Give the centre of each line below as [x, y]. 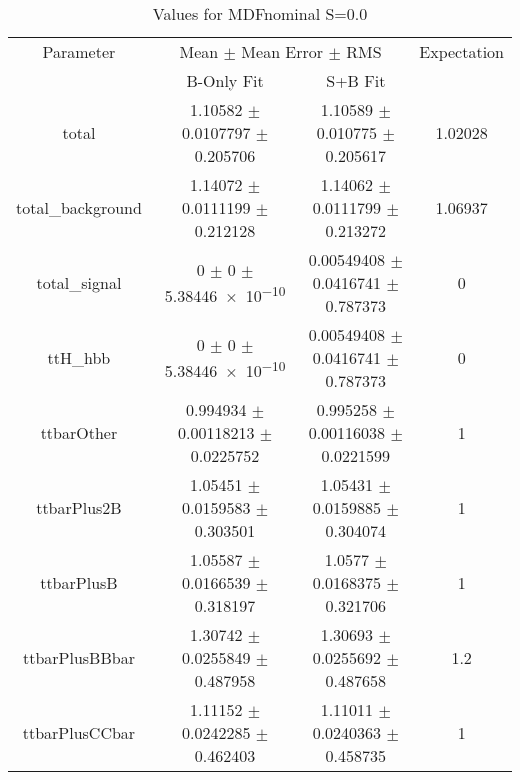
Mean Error [282, 51]
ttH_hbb [79, 357]
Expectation [461, 51]
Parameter [79, 51]
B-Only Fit [225, 80]
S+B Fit [356, 80]
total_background [79, 207]
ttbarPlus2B [79, 507]
